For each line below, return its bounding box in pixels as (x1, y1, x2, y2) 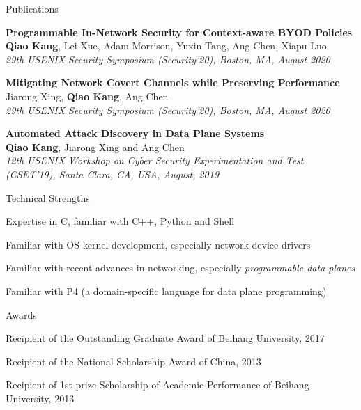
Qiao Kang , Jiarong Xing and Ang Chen (6, 139, 185, 154)
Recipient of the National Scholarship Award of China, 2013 (6, 354, 261, 368)
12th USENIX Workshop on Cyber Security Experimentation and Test (6, 153, 304, 168)
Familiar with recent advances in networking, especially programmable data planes (6, 260, 355, 275)
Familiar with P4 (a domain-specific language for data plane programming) (6, 283, 327, 298)
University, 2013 (6, 391, 75, 405)
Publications (6, 1, 59, 15)
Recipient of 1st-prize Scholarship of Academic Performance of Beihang (6, 377, 309, 392)
